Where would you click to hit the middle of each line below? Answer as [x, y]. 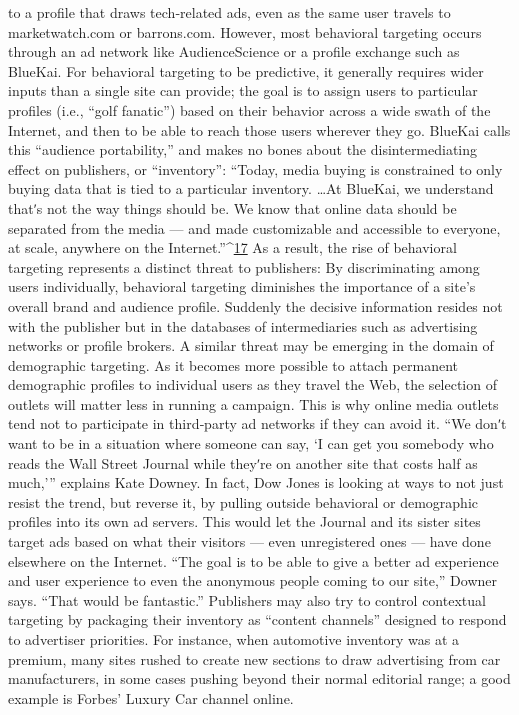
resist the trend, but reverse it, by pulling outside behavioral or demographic [243, 501]
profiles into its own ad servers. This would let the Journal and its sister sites [244, 521]
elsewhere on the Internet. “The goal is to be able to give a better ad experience [253, 560]
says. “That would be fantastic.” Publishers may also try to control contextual [247, 599]
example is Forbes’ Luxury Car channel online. [151, 697]
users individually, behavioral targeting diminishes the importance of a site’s [242, 286]
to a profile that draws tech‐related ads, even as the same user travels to [229, 12]
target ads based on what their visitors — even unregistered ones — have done [249, 541]
